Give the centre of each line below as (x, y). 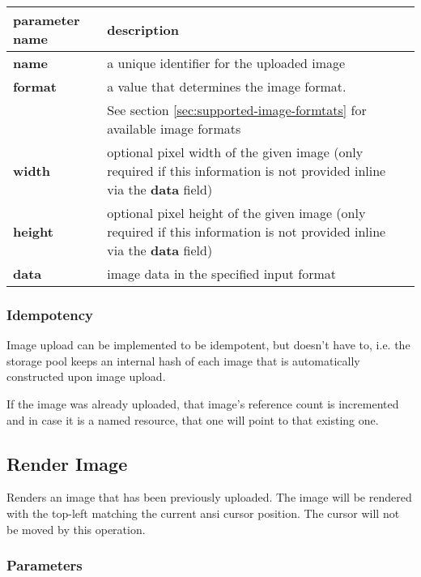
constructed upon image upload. (86, 376)
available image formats (174, 128)
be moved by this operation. (76, 529)
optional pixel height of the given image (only (236, 213)
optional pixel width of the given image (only (235, 152)
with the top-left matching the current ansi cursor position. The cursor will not (203, 513)
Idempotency (50, 314)
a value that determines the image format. (227, 86)
